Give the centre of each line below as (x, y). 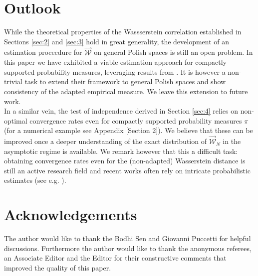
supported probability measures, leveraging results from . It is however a (115, 71)
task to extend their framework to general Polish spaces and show (125, 81)
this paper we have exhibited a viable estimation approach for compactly (115, 62)
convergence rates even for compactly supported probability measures (136, 120)
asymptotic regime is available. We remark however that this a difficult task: (121, 151)
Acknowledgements (71, 214)
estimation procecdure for (43, 52)
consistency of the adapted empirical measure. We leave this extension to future (126, 91)
